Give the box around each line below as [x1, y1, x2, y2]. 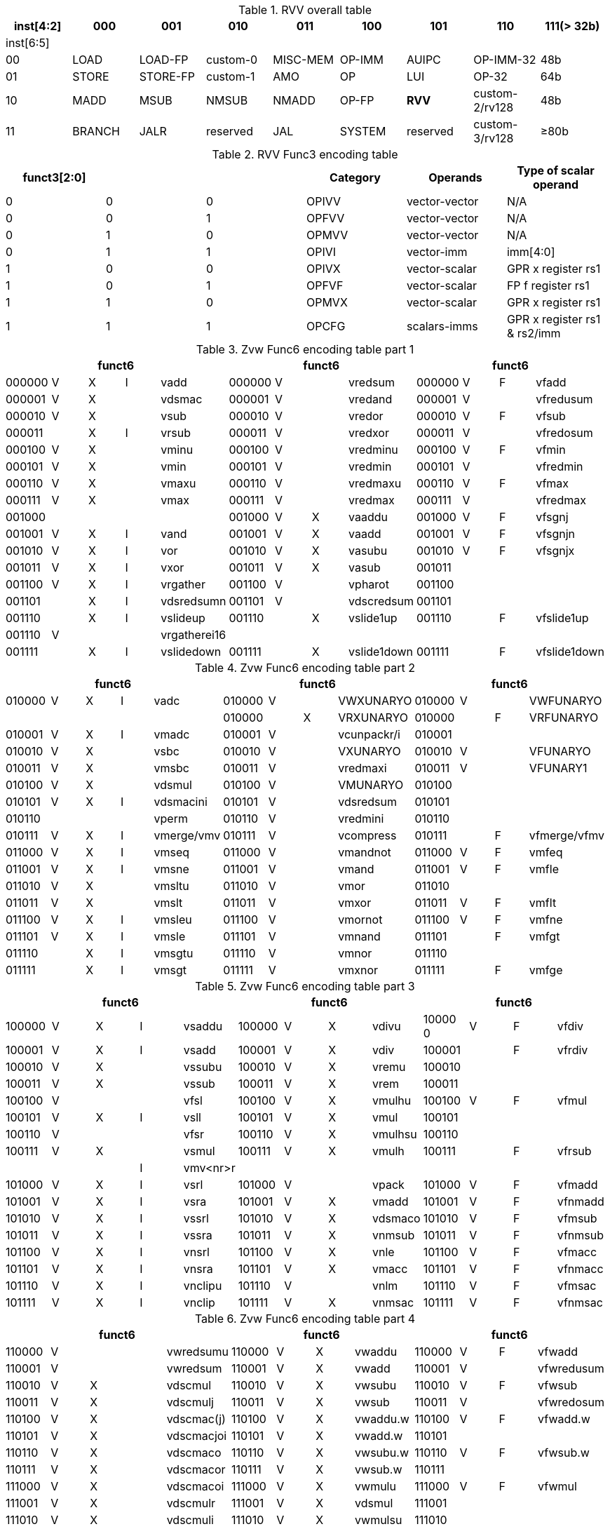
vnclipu [183, 1279, 222, 1293]
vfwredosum [538, 1395, 604, 1409]
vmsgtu [154, 946, 194, 960]
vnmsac [372, 1295, 414, 1309]
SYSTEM [339, 124, 386, 138]
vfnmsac [557, 1295, 603, 1309]
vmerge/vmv [154, 828, 221, 842]
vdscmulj [166, 1395, 214, 1409]
